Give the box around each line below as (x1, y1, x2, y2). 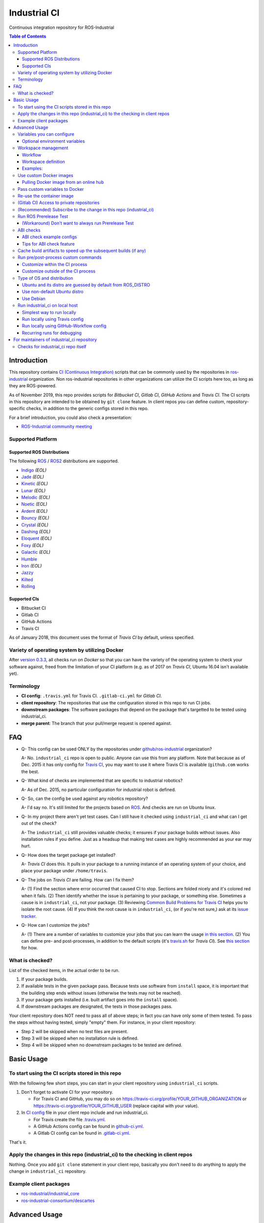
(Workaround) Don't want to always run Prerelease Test (22, 220, 134, 226)
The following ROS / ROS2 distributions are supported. (9, 458, 119, 464)
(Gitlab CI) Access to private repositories (18, 200, 100, 205)
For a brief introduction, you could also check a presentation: (9, 414, 132, 420)
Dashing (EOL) (21, 529, 51, 535)
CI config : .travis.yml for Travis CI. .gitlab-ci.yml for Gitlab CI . (21, 693, 162, 699)
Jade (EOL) (21, 474, 44, 479)
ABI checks (18, 227, 41, 233)
